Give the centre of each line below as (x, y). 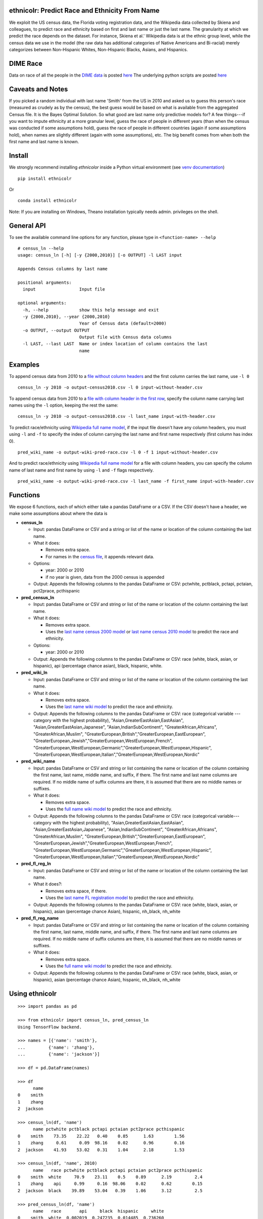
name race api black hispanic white (98, 1211)
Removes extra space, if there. (76, 891)
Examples (24, 364)
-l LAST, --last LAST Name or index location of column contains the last (115, 344)
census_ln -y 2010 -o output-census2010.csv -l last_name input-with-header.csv (117, 416)
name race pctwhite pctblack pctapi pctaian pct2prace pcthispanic (118, 1170)
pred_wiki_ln (34, 672)
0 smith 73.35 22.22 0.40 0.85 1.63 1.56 (101, 1136)
